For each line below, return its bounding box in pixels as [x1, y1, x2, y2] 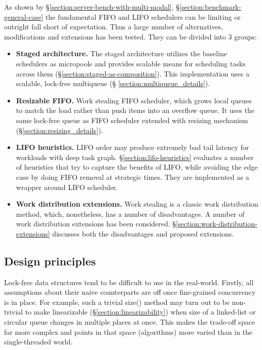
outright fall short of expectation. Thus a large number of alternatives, [4, 21, 223, 32]
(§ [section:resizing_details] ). [16, 125, 103, 135]
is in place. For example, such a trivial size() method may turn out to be [4, 296, 230, 307]
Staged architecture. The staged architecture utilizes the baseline [16, 48, 228, 59]
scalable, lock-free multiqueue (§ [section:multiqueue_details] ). [16, 78, 210, 89]
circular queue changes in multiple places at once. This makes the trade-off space [4, 317, 255, 327]
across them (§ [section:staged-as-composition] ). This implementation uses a [16, 68, 249, 79]
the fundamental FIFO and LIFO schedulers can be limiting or [45, 11, 241, 22]
